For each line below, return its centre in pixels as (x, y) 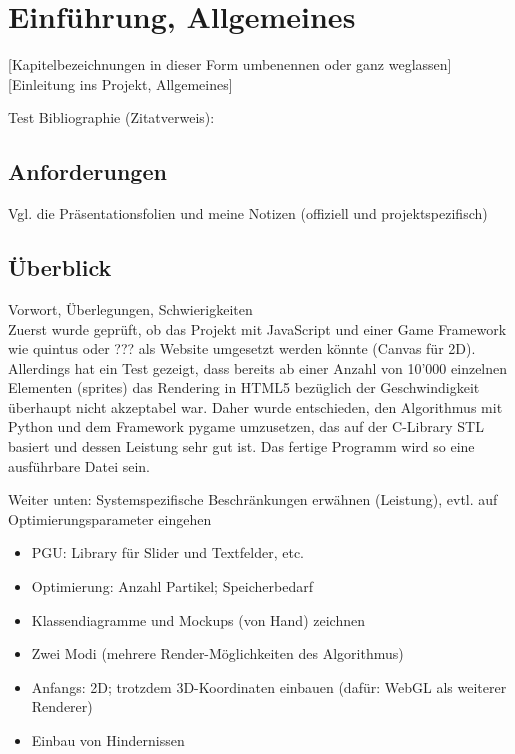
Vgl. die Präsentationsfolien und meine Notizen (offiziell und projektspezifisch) (248, 213)
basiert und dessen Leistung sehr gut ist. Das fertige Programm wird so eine (241, 446)
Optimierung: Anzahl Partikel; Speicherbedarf (172, 586)
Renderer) (62, 706)
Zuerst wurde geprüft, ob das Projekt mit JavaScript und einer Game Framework (257, 328)
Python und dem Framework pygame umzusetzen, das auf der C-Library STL (246, 426)
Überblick (60, 267)
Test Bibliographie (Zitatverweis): (111, 117)
